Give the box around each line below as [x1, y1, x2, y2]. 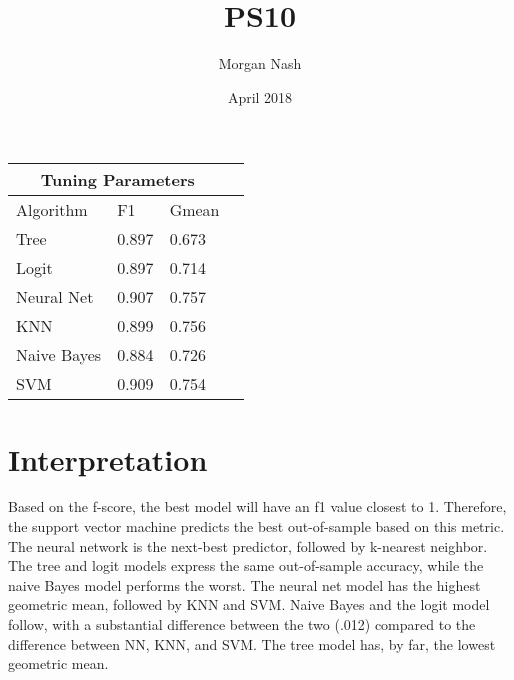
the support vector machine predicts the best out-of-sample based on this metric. [8, 516, 505, 537]
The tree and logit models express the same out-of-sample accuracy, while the [8, 555, 484, 576]
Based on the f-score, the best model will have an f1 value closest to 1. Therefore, [8, 496, 507, 517]
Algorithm [16, 198, 88, 222]
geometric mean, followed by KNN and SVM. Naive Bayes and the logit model [8, 594, 490, 615]
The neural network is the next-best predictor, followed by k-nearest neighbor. [8, 535, 488, 556]
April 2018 [227, 86, 293, 107]
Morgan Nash [218, 53, 302, 74]
